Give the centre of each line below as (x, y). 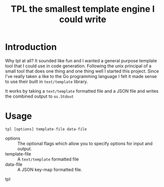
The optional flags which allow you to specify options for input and (85, 143)
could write (83, 19)
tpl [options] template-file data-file (46, 129)
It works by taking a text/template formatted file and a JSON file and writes (82, 91)
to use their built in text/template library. (47, 81)
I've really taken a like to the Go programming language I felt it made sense (81, 76)
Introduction (31, 47)
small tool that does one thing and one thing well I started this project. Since (82, 71)
